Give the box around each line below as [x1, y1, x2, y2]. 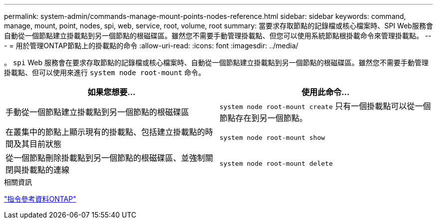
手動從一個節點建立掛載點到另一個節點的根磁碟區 [5, 107, 190, 117]
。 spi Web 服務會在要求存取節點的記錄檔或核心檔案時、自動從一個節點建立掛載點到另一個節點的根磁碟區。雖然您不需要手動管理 [4, 58, 429, 67]
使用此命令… [301, 87, 350, 97]
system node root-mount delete [219, 159, 333, 167]
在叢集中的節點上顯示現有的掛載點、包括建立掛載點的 [5, 127, 206, 137]
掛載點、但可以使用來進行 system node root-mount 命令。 [4, 68, 206, 77]
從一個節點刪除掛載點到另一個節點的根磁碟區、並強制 [5, 153, 206, 163]
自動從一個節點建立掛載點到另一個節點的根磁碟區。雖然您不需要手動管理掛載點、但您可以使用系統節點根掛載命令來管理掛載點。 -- [4, 31, 432, 40]
